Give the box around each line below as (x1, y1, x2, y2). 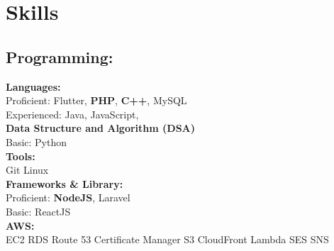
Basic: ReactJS (6, 203, 71, 218)
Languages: (6, 79, 61, 94)
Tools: (6, 148, 35, 163)
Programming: (6, 45, 113, 67)
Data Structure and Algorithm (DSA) (6, 121, 196, 135)
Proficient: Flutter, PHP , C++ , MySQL (6, 93, 187, 108)
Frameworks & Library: (6, 176, 123, 191)
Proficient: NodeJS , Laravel (6, 190, 130, 205)
